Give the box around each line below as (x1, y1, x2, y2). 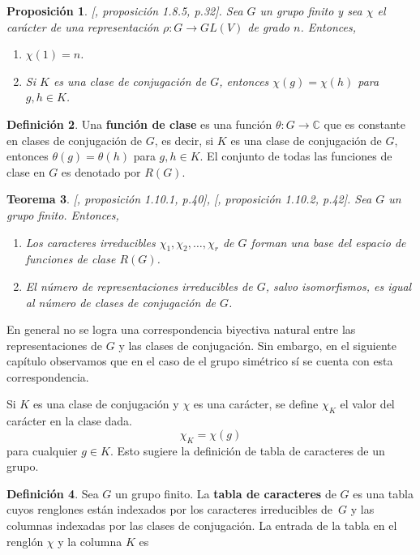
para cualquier (6, 442, 78, 459)
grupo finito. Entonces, (6, 206, 119, 223)
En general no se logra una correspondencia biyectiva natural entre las (6, 321, 356, 338)
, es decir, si (154, 131, 214, 148)
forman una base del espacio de (251, 233, 406, 250)
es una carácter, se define (193, 395, 319, 412)
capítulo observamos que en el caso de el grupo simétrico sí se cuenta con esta (6, 352, 393, 369)
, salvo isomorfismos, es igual (265, 277, 412, 294)
